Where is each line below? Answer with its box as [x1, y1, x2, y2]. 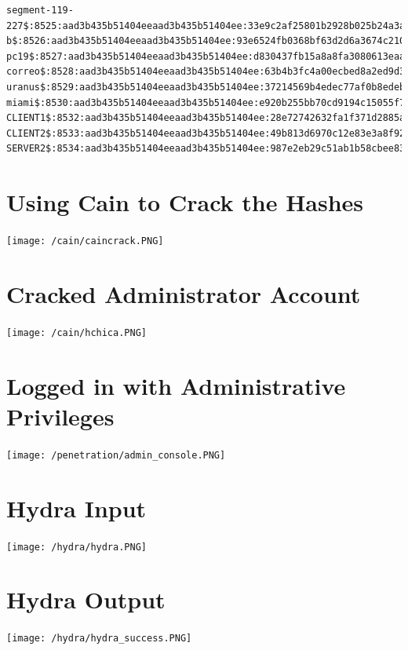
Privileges [6, 400, 115, 432]
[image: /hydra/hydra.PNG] [6, 541, 147, 553]
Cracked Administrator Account [6, 277, 361, 309]
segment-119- [6, 5, 74, 16]
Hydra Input [6, 491, 147, 524]
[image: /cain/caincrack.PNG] [6, 236, 164, 247]
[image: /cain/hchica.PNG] [6, 327, 147, 338]
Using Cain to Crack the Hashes [6, 186, 364, 218]
